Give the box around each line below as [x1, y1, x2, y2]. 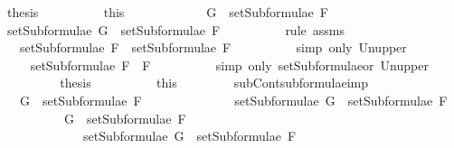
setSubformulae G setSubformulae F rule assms [6, 20, 345, 39]
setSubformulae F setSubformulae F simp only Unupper [19, 38, 407, 57]
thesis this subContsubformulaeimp [60, 73, 369, 92]
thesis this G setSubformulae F [6, 3, 328, 21]
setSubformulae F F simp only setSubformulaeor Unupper [30, 55, 429, 74]
